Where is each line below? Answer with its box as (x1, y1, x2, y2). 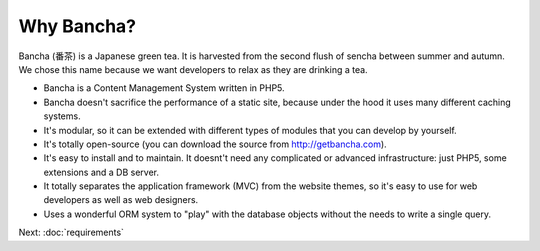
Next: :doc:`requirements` (18, 226, 125, 239)
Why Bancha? (18, 15, 137, 37)
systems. (43, 110, 81, 122)
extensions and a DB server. (43, 166, 160, 178)
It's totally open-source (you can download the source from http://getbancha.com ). (43, 138, 387, 150)
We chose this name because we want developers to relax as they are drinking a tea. (18, 63, 369, 75)
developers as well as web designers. (43, 194, 199, 206)
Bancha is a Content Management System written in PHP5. (43, 82, 285, 94)
